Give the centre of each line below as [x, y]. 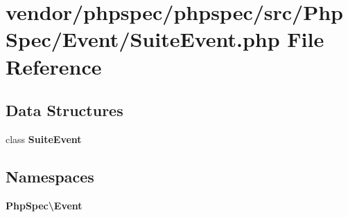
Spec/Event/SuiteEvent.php [143, 39]
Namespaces [50, 176]
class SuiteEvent [44, 139]
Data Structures [64, 110]
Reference [54, 66]
